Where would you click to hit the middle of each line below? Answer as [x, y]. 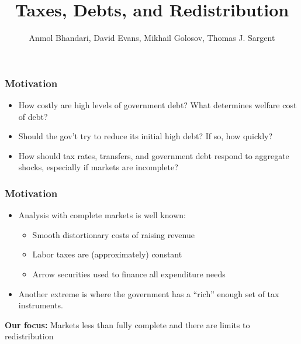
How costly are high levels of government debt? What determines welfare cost [158, 105]
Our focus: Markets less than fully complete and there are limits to [127, 324]
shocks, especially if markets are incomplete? [98, 167]
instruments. [41, 305]
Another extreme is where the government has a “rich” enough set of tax [149, 293]
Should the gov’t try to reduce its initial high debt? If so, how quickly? [146, 136]
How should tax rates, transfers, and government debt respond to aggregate [154, 155]
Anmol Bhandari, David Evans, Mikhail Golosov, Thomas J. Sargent [152, 38]
